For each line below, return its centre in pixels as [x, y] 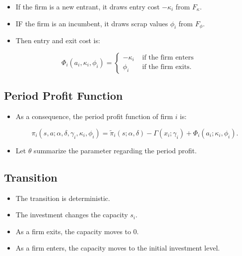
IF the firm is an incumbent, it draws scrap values [92, 23]
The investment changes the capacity [72, 215]
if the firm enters [168, 57]
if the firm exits [166, 67]
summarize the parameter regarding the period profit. [115, 150]
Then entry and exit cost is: [58, 40]
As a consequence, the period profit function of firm [94, 116]
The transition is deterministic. [63, 198]
